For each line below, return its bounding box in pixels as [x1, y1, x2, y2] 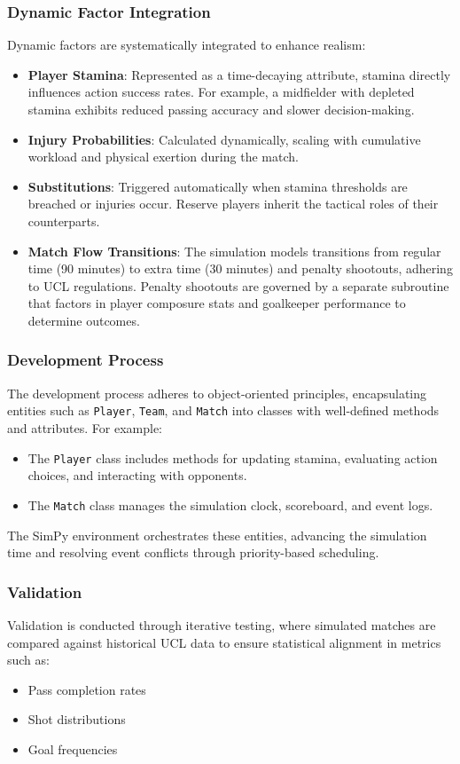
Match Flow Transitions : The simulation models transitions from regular [27, 241, 441, 260]
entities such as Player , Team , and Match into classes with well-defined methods [7, 401, 440, 420]
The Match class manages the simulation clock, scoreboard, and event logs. [27, 495, 433, 514]
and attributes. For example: [7, 419, 162, 437]
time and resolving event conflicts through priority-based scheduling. [7, 543, 379, 562]
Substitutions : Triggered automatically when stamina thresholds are [27, 177, 408, 195]
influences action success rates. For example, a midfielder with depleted [27, 83, 415, 101]
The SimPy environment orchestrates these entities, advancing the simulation [7, 525, 427, 544]
